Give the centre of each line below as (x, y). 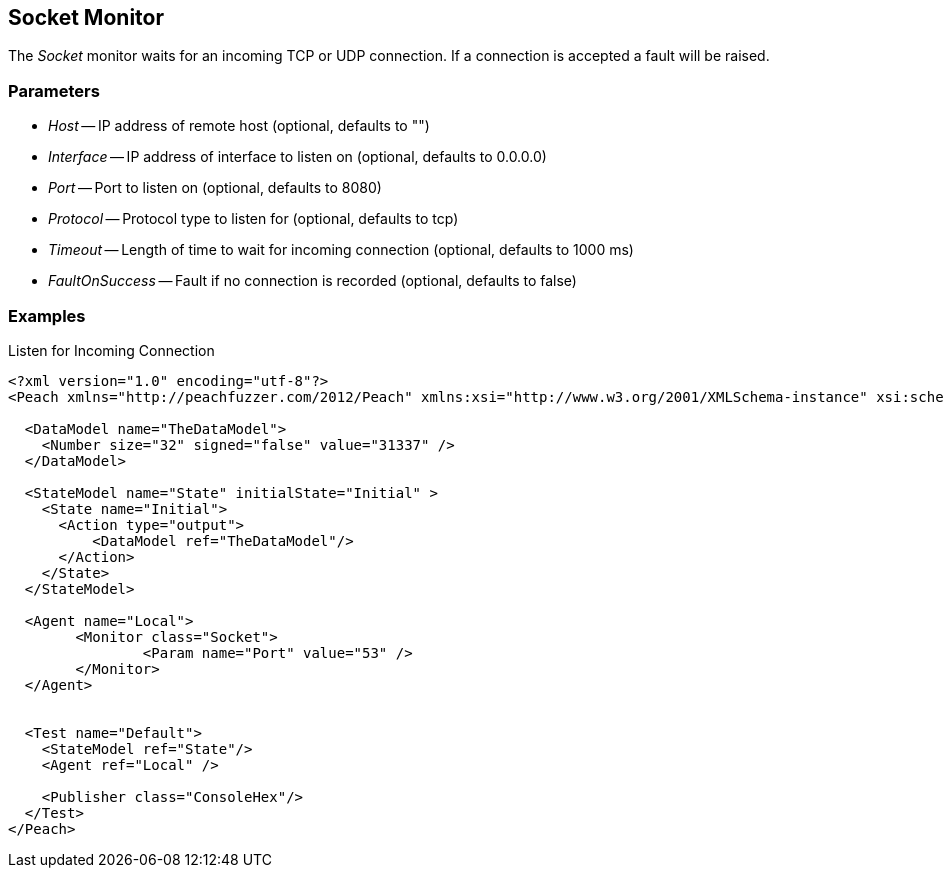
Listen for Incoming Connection (111, 350)
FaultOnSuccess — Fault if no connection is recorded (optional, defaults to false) (312, 281)
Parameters (54, 90)
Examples (47, 315)
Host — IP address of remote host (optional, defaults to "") (239, 126)
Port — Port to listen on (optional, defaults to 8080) (215, 188)
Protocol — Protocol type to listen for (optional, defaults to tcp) (253, 219)
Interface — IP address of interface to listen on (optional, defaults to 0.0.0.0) (297, 157)
